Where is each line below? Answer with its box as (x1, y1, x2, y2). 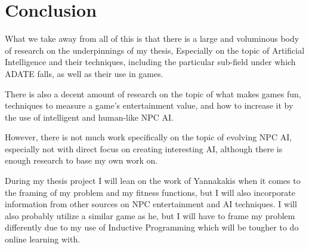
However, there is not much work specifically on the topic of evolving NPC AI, (5, 131, 292, 143)
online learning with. (5, 233, 81, 245)
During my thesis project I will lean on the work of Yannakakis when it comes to (5, 174, 301, 187)
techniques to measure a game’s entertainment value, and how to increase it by (5, 99, 293, 112)
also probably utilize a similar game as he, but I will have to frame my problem (5, 209, 295, 222)
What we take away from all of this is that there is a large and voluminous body (5, 32, 299, 45)
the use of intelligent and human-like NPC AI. (5, 110, 174, 123)
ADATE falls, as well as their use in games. (5, 67, 163, 79)
